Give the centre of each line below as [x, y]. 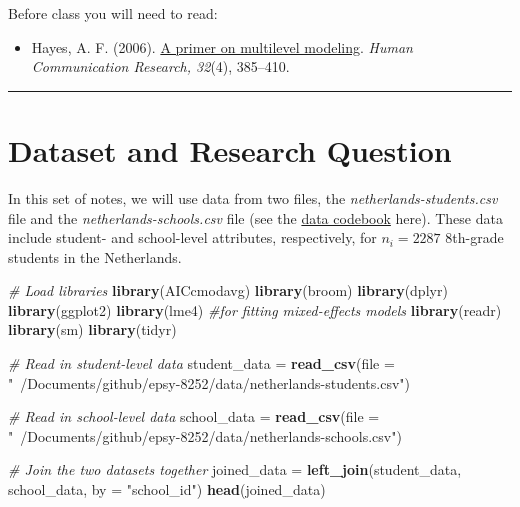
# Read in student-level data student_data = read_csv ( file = [201, 363]
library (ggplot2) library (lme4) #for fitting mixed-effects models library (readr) [255, 309]
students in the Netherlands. [95, 256]
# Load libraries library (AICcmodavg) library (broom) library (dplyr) [228, 290]
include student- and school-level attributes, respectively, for [192, 237]
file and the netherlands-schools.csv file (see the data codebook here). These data [255, 217]
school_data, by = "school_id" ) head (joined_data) [167, 489]
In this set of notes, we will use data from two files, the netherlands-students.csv [253, 197]
